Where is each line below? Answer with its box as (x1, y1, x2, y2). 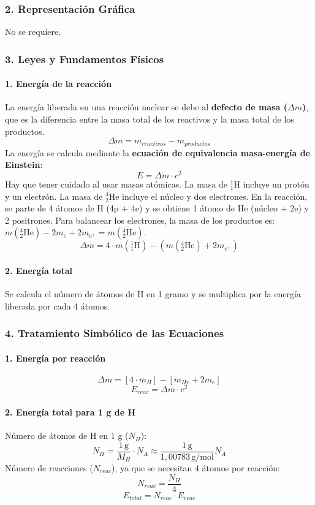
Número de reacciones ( (5, 461, 93, 474)
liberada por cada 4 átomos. (5, 299, 110, 312)
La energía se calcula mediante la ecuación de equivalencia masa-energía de (5, 146, 310, 159)
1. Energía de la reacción (5, 77, 112, 90)
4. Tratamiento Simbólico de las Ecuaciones (5, 325, 224, 341)
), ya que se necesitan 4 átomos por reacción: (112, 461, 280, 474)
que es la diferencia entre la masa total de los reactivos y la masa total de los (5, 113, 294, 126)
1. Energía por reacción (5, 351, 106, 364)
